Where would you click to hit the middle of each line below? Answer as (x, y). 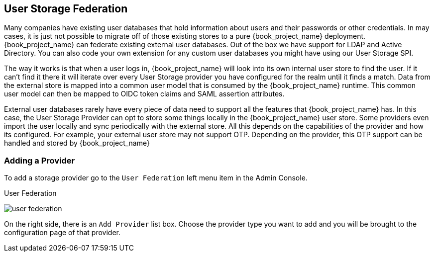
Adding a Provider (40, 160)
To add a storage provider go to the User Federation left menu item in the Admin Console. (156, 178)
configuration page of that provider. (62, 233)
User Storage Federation (66, 9)
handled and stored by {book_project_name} (77, 143)
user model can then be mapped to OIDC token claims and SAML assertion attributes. (144, 94)
